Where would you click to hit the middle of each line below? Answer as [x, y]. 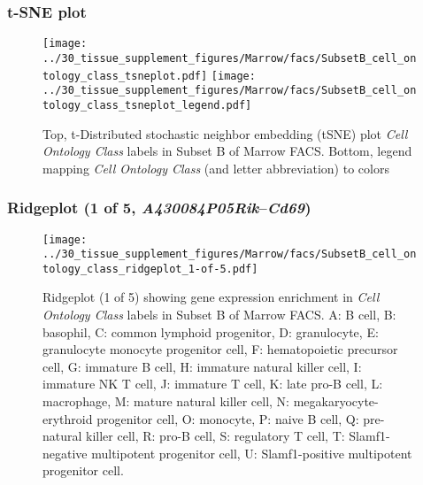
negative [65, 453]
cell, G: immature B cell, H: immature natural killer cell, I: [202, 366]
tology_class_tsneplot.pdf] [125, 76]
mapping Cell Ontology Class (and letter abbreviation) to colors [216, 168]
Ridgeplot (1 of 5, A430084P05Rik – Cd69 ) [159, 208]
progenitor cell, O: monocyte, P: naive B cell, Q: [228, 418]
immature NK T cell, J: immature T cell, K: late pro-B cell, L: [213, 384]
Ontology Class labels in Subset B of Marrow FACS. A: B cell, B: [219, 315]
